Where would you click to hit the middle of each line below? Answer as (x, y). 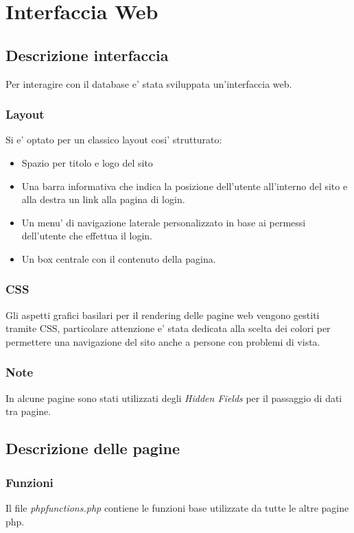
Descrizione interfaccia (87, 55)
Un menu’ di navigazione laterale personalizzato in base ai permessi (164, 222)
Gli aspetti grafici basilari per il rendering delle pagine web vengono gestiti (163, 315)
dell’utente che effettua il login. (87, 236)
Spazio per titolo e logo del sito (87, 162)
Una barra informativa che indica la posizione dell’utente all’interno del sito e (185, 186)
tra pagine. (28, 411)
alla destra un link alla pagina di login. (103, 199)
